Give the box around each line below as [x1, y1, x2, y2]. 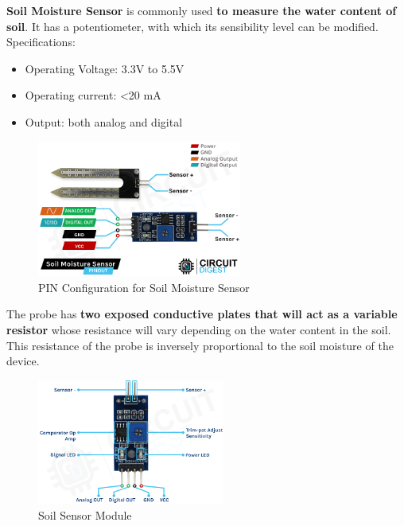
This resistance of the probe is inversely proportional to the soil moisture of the [6, 337, 394, 353]
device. [6, 353, 40, 369]
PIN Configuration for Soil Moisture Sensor [38, 279, 250, 295]
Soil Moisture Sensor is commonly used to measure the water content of [6, 2, 397, 18]
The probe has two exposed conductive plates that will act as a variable [6, 306, 398, 322]
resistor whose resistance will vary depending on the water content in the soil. [6, 321, 391, 337]
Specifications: [6, 33, 76, 50]
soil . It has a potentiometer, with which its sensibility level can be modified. [6, 18, 379, 34]
